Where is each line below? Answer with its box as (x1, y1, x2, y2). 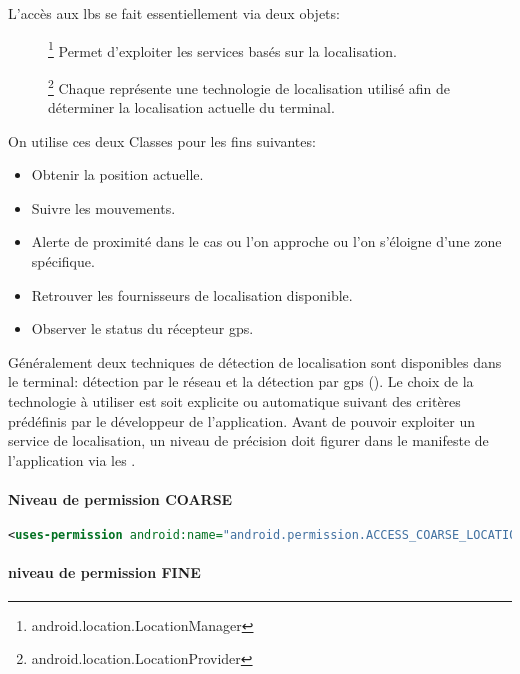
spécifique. (31, 251, 95, 272)
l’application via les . (8, 449, 136, 470)
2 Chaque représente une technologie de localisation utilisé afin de (48, 74, 451, 98)
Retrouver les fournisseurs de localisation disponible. (31, 284, 353, 305)
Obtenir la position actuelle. (31, 164, 204, 185)
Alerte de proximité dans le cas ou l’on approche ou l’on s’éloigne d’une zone (31, 231, 502, 252)
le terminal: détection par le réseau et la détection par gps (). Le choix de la (8, 371, 474, 392)
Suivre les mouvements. (31, 197, 176, 218)
